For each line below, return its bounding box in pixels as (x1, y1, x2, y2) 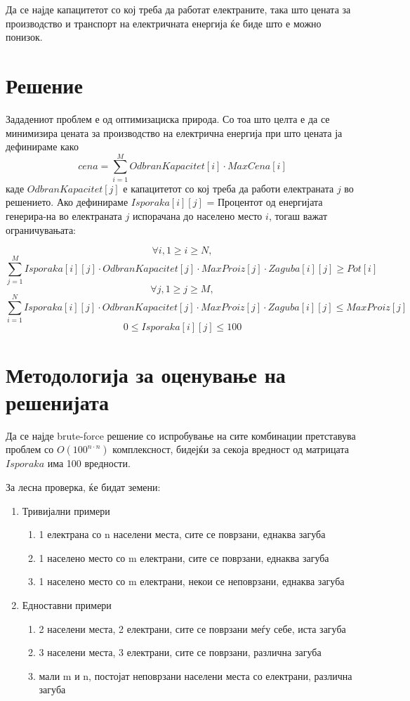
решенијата (6, 387, 110, 416)
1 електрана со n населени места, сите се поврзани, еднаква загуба (39, 527, 326, 542)
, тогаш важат (268, 209, 328, 223)
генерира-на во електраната (6, 209, 122, 223)
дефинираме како (6, 139, 79, 154)
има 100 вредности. (47, 456, 131, 471)
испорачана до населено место (132, 209, 263, 223)
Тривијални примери (22, 503, 110, 518)
